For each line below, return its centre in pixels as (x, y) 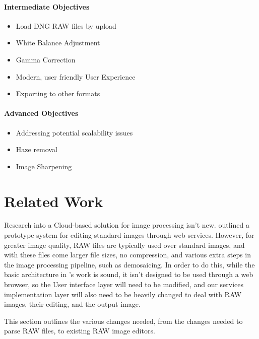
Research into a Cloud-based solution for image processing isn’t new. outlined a (127, 225)
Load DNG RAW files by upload (66, 25)
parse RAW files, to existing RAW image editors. (80, 331)
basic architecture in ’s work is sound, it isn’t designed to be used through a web (129, 274)
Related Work (54, 201)
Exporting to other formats (58, 93)
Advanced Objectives (41, 113)
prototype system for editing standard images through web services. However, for (129, 235)
